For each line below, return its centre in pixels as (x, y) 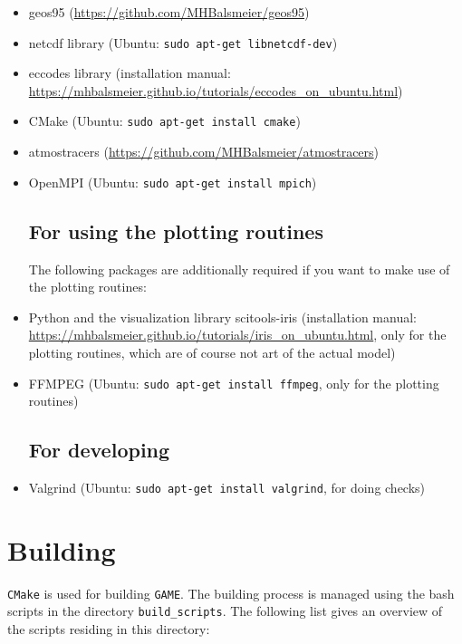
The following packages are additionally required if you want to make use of (239, 269)
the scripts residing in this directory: (109, 629)
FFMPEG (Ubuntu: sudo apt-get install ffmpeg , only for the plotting (234, 383)
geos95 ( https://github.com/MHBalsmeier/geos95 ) (169, 12)
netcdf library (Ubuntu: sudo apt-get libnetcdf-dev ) (183, 42)
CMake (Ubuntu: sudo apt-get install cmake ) (164, 121)
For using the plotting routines (176, 231)
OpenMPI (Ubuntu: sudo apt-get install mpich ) (173, 182)
